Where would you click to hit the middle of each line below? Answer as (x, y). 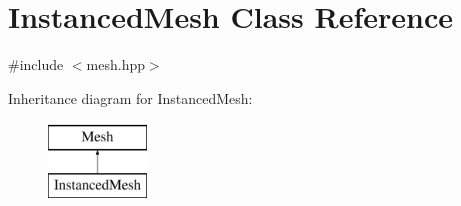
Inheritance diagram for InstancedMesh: (130, 97)
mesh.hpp (115, 64)
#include (36, 64)
